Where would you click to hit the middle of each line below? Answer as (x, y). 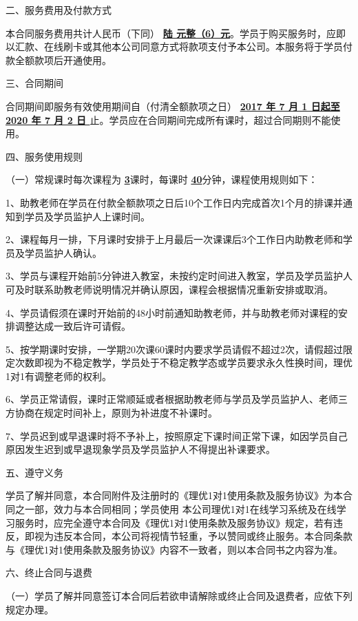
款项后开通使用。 (73, 60)
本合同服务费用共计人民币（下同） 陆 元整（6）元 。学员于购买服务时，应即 (176, 33)
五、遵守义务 (34, 472)
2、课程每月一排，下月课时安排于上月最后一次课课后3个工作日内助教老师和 (174, 239)
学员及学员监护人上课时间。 (87, 216)
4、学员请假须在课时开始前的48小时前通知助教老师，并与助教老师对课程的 (172, 312)
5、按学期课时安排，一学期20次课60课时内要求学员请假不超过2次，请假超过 (174, 349)
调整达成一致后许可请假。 (73, 326)
